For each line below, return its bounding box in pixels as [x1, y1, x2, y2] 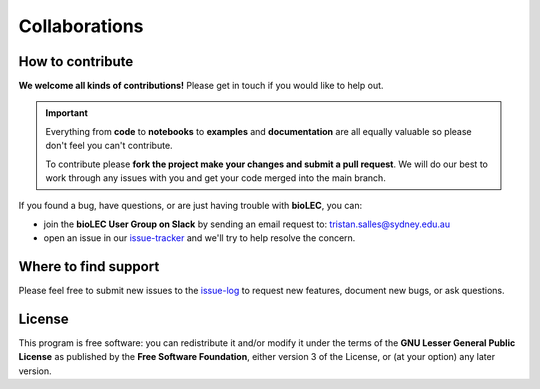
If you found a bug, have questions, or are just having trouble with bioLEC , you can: [18, 200, 363, 212]
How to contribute [18, 53, 134, 70]
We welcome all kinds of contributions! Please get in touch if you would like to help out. [18, 80, 384, 92]
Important [45, 107, 89, 119]
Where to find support [18, 258, 160, 275]
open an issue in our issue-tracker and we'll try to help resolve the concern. [43, 232, 356, 244]
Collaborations [18, 15, 144, 37]
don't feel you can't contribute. [45, 140, 174, 152]
